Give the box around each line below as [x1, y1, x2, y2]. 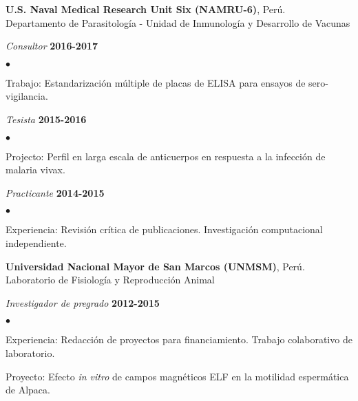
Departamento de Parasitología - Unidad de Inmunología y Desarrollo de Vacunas [6, 15, 350, 30]
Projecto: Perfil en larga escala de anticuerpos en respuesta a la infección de [6, 149, 326, 163]
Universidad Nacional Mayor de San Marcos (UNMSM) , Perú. [6, 259, 305, 273]
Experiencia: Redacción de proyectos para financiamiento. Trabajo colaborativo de [6, 332, 352, 347]
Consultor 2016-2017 [6, 39, 98, 53]
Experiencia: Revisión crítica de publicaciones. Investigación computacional [6, 222, 323, 237]
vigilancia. [6, 89, 48, 103]
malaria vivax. [6, 162, 65, 177]
